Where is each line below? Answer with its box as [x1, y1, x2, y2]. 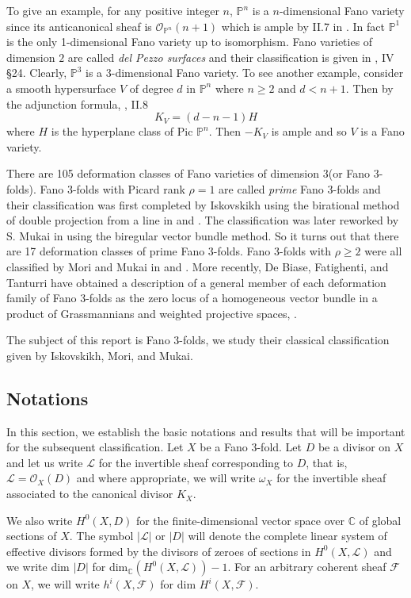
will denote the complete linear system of [188, 527, 387, 544]
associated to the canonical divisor [6, 485, 173, 502]
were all [364, 243, 402, 259]
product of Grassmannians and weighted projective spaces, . [6, 305, 297, 321]
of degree [129, 79, 173, 96]
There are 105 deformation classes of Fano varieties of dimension [6, 165, 320, 182]
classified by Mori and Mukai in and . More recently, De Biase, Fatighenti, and [6, 258, 389, 274]
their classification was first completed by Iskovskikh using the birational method [6, 196, 400, 213]
